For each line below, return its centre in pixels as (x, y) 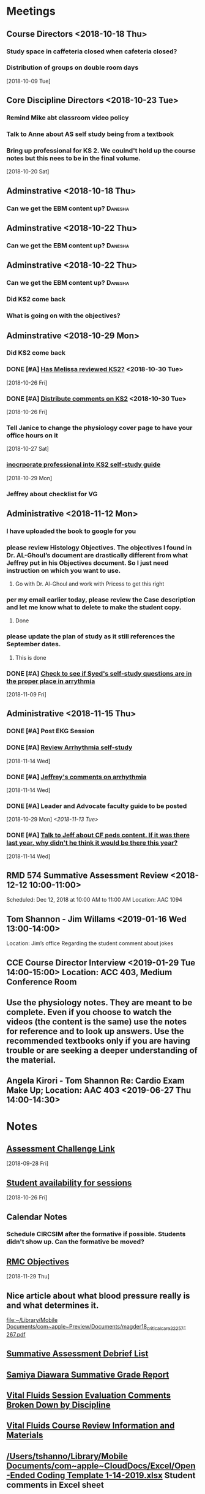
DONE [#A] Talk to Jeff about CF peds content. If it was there (98, 836)
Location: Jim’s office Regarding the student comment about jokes (90, 943)
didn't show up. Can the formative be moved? (76, 1242)
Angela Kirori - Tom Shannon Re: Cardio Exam (95, 1081)
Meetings (31, 11)
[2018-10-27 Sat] (28, 449)
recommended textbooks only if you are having (99, 1040)
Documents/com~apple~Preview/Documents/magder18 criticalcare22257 (95, 1327)
